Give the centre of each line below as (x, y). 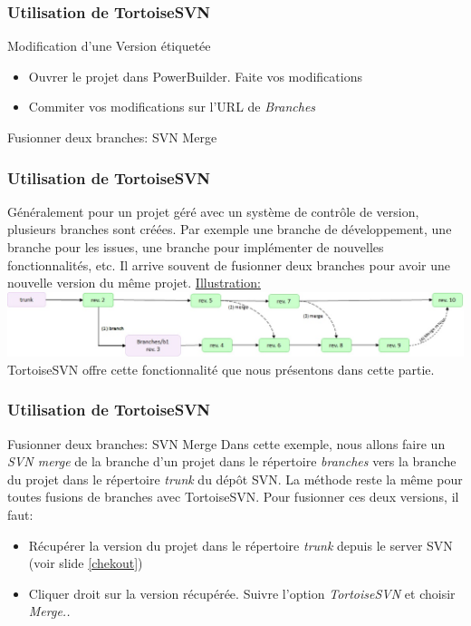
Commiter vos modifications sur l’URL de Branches (172, 107)
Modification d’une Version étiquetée (109, 46)
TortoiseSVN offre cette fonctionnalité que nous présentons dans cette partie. (221, 369)
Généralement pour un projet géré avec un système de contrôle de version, (213, 211)
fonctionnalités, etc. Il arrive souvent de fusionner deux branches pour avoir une (229, 264)
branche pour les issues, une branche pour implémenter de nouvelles (196, 247)
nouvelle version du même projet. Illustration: (134, 283)
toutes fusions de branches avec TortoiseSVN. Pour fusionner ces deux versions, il (233, 497)
